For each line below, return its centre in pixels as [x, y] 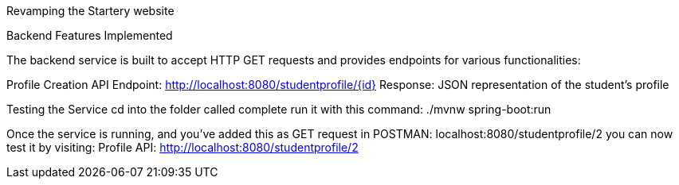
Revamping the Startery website [90, 11]
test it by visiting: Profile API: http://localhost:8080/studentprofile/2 [183, 147]
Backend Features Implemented [90, 35]
